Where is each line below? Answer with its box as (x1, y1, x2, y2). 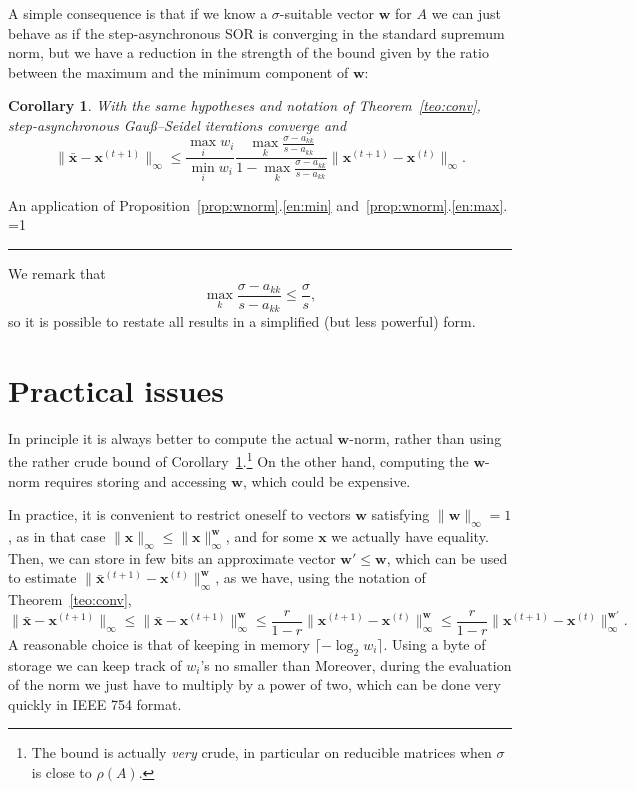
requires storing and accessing (44, 470, 227, 491)
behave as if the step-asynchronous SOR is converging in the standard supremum (8, 22, 505, 43)
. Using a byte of (383, 633, 486, 654)
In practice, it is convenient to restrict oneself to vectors (8, 504, 351, 525)
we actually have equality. (331, 526, 489, 546)
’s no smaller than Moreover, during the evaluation (200, 654, 512, 675)
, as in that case (8, 526, 106, 546)
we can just (431, 3, 501, 23)
